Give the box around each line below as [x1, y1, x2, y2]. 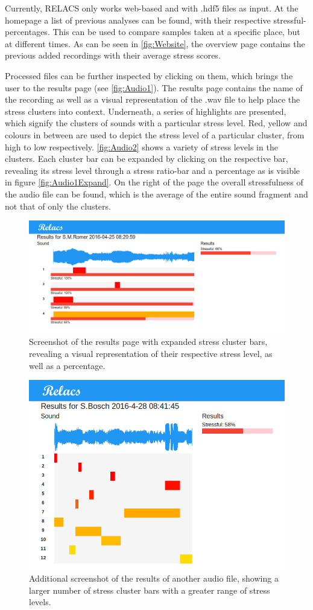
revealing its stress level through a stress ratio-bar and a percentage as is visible [5, 164, 300, 176]
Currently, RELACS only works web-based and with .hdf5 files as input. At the [5, 2, 299, 14]
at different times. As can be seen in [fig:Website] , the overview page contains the [5, 37, 305, 50]
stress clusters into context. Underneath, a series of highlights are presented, [5, 104, 286, 117]
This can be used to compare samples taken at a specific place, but [52, 25, 300, 38]
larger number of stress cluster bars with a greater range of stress [29, 583, 270, 596]
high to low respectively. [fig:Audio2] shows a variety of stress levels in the [5, 140, 278, 153]
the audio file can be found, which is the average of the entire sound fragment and [5, 187, 308, 200]
